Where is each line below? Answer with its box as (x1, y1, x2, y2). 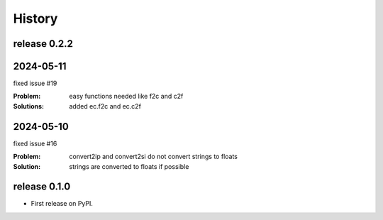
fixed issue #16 (13, 139, 57, 148)
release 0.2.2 (13, 38, 74, 50)
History (13, 11, 58, 26)
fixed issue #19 (13, 79, 57, 88)
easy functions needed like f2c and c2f (69, 92, 184, 101)
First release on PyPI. (30, 199, 94, 208)
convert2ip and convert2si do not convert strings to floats (69, 153, 238, 161)
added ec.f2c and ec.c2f (69, 101, 142, 110)
